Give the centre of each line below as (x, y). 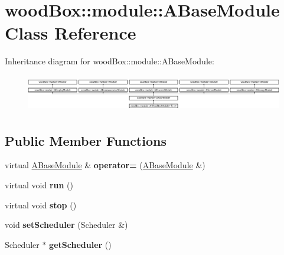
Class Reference (71, 33)
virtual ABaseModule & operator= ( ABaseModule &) (105, 165)
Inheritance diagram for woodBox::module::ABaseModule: (110, 61)
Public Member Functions (86, 140)
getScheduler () (80, 244)
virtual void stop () (41, 205)
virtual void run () (39, 185)
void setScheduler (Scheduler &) (66, 225)
